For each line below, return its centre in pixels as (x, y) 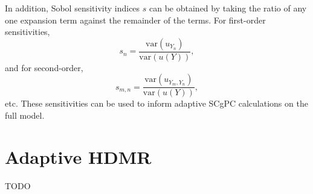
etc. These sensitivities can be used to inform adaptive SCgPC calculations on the (156, 103)
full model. (25, 115)
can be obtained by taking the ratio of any (228, 8)
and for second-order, (44, 67)
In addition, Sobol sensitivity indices (73, 8)
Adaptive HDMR (78, 156)
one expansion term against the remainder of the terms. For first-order (135, 20)
